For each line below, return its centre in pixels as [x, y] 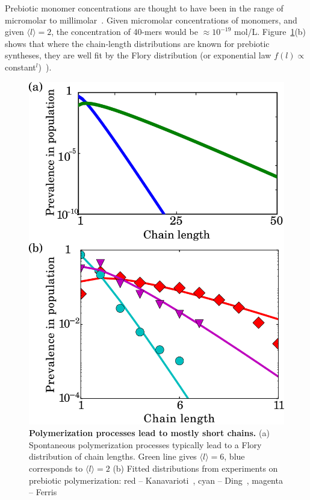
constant [20, 67]
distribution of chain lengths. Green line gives [113, 456]
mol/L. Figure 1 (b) [270, 32]
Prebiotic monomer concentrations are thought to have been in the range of [144, 8]
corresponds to [56, 468]
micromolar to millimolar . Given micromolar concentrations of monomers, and [151, 20]
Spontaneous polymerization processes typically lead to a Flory [145, 444]
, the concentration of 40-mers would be [125, 32]
